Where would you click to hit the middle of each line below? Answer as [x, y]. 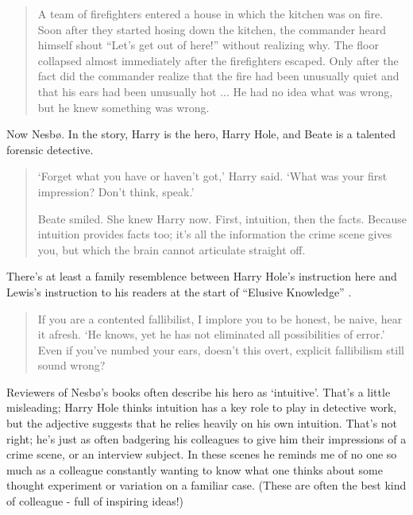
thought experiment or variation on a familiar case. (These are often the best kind [206, 485]
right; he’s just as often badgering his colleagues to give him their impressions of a [206, 438]
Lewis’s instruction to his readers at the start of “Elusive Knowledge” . [179, 291]
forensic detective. [50, 149]
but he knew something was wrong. [124, 107]
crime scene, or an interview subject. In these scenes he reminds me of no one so [202, 454]
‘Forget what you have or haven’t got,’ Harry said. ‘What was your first [212, 176]
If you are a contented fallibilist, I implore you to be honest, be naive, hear [220, 318]
